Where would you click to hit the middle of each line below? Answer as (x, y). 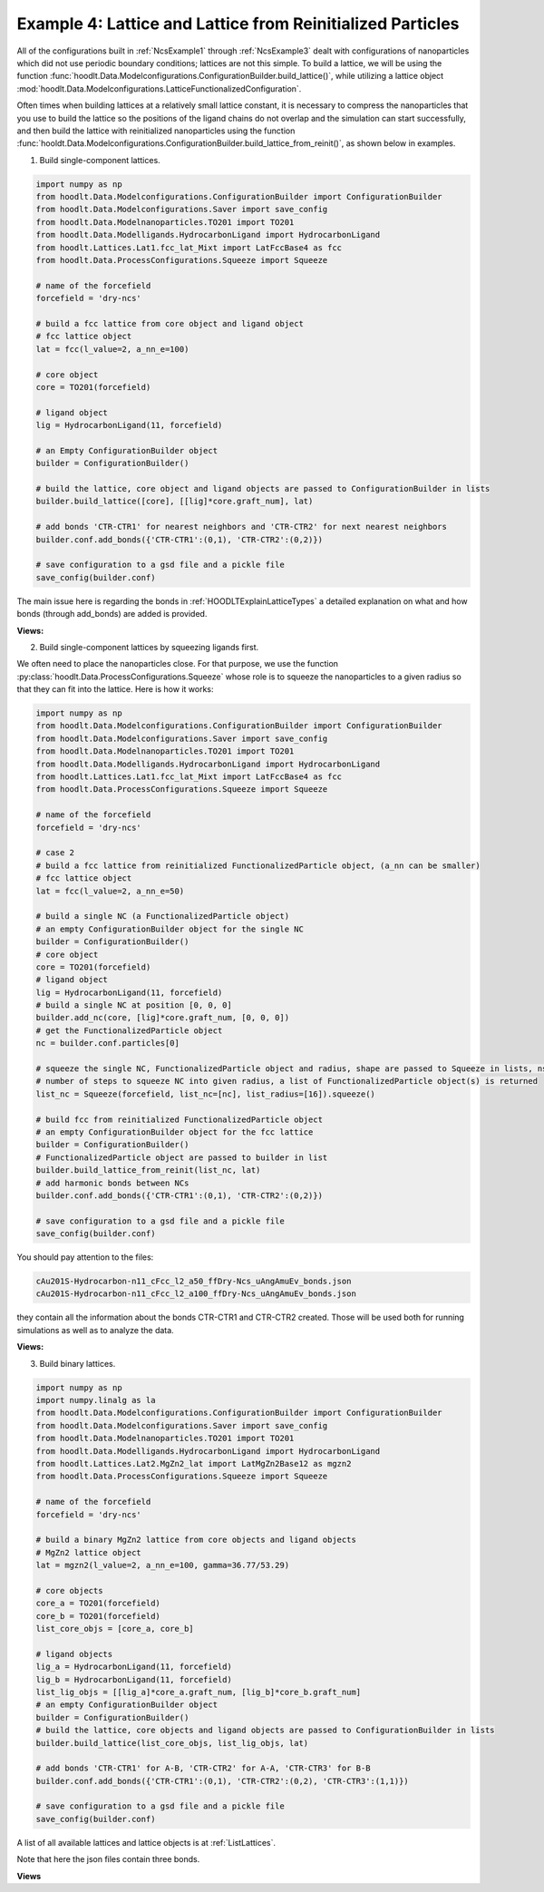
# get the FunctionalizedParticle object (129, 1030)
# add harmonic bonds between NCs (112, 1183)
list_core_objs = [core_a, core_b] (115, 1629)
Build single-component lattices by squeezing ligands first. (149, 647)
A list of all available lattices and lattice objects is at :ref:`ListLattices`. (146, 1842)
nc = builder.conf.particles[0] (108, 1044)
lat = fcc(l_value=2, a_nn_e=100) (112, 349)
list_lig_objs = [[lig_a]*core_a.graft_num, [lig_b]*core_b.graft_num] (199, 1692)
